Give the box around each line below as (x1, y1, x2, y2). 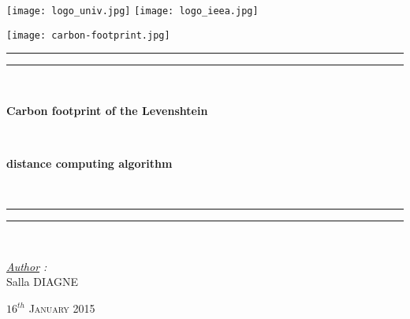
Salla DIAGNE (6, 273, 79, 290)
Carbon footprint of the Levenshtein (6, 102, 208, 118)
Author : (6, 258, 47, 274)
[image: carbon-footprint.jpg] (6, 29, 170, 41)
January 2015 (28, 300, 95, 317)
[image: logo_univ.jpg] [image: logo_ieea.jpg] (6, 6, 259, 17)
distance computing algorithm (6, 155, 173, 172)
